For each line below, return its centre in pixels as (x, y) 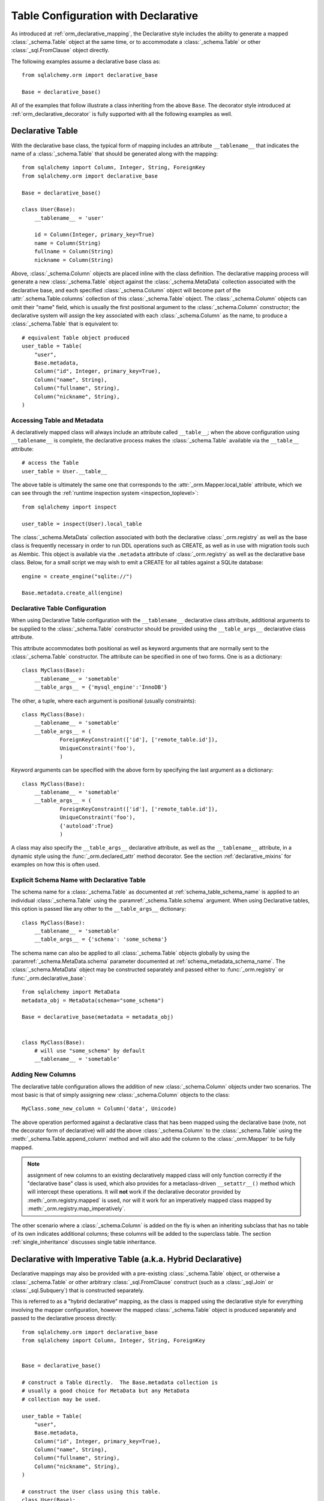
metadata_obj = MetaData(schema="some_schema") (93, 1000)
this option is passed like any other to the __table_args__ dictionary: (99, 909)
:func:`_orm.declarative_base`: (49, 978)
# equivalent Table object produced (76, 337)
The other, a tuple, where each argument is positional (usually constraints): (103, 701)
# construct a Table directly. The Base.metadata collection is (120, 1382)
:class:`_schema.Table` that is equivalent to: (65, 324)
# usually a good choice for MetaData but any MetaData (106, 1391)
